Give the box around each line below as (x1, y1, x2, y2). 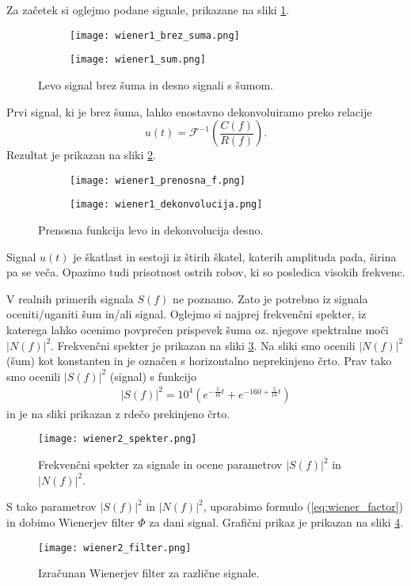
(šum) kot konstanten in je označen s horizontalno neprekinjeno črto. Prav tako (6, 352, 392, 369)
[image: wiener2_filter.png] (38, 542, 192, 554)
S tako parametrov (6, 498, 97, 515)
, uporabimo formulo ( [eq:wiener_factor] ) (203, 498, 403, 515)
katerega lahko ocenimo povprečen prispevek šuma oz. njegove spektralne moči (6, 321, 389, 337)
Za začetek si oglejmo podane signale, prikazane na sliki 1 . (6, 2, 290, 17)
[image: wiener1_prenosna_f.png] (70, 174, 245, 186)
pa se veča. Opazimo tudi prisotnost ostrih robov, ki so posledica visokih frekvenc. (6, 264, 405, 280)
